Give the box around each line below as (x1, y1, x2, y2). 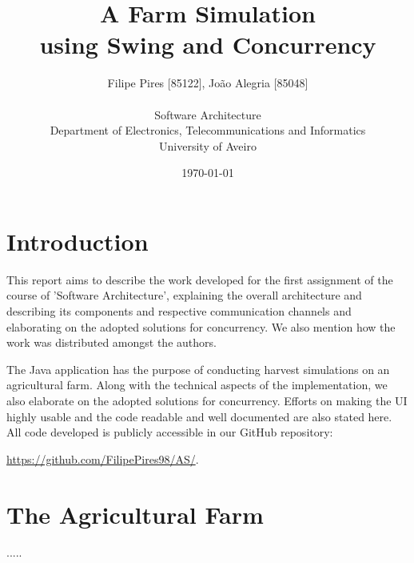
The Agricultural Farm (6, 497, 264, 530)
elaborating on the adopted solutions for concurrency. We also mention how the (6, 318, 396, 335)
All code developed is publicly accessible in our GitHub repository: (6, 424, 333, 440)
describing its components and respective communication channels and (6, 303, 352, 319)
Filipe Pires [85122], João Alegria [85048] (107, 74, 309, 91)
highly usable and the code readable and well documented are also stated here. (6, 408, 392, 424)
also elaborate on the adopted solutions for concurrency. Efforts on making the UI (6, 392, 408, 408)
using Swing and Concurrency (39, 28, 376, 61)
